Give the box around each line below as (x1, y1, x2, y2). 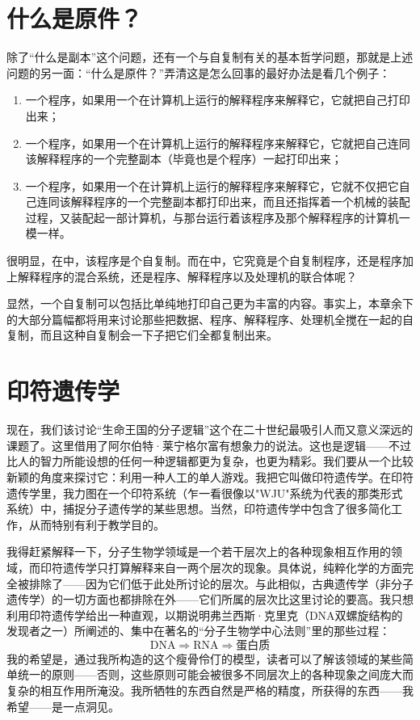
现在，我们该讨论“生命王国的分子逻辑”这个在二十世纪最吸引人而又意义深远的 (6, 421, 414, 438)
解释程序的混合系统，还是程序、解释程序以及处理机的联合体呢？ (17, 267, 357, 284)
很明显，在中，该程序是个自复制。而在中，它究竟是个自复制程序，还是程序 (6, 252, 402, 269)
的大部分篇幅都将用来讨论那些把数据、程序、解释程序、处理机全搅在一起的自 (6, 310, 414, 327)
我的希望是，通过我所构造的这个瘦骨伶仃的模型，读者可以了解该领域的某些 (6, 650, 402, 667)
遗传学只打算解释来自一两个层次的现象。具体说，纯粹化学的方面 (62, 558, 402, 575)
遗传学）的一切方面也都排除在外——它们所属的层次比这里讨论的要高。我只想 (6, 591, 414, 608)
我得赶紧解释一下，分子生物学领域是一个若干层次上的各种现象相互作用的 (6, 543, 391, 560)
